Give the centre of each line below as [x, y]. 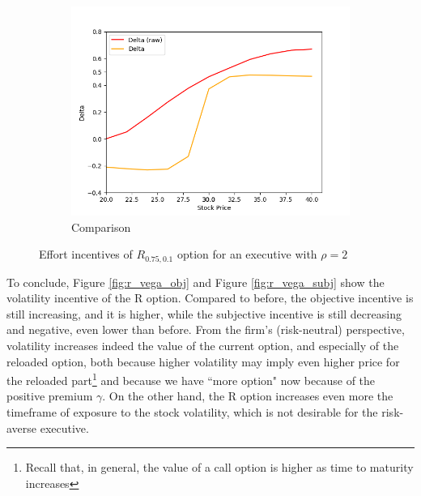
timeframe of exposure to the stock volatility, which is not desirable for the [192, 412]
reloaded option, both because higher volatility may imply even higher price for [203, 361]
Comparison [101, 227]
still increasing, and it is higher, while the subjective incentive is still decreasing [204, 313]
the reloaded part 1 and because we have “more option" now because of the [191, 379]
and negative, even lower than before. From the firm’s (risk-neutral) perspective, [206, 329]
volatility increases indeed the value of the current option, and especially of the [203, 346]
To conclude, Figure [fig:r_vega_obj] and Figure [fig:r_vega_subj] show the [196, 282]
